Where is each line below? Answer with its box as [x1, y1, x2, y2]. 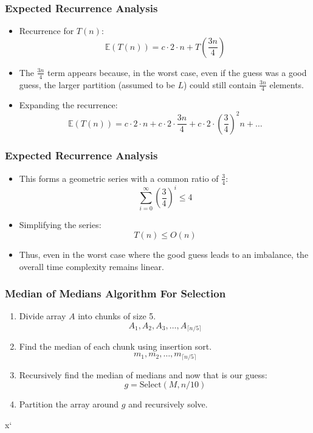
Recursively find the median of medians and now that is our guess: [19, 368, 267, 381]
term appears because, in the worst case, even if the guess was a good [47, 66, 307, 78]
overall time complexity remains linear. [19, 260, 164, 272]
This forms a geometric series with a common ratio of [19, 171, 219, 184]
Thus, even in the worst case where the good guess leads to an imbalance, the [19, 248, 309, 261]
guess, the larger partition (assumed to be [19, 78, 175, 91]
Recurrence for [19, 24, 74, 37]
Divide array [19, 310, 66, 322]
